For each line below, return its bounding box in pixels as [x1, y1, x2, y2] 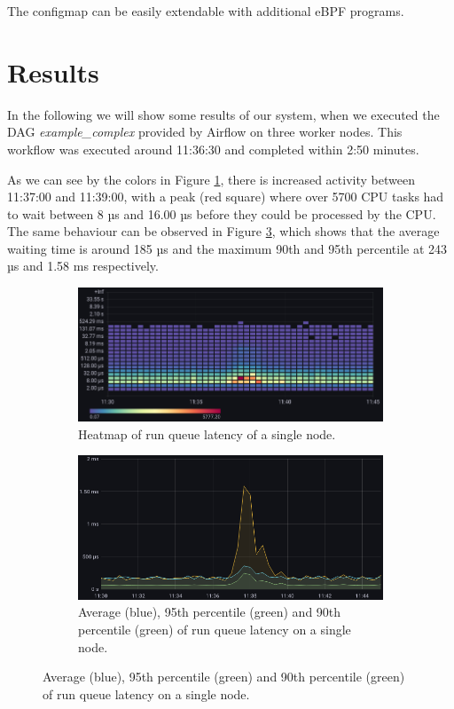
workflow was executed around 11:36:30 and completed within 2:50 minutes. [7, 139, 419, 158]
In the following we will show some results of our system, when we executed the [7, 105, 440, 123]
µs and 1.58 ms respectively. [7, 256, 159, 275]
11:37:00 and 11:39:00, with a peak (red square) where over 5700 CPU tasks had [7, 187, 444, 206]
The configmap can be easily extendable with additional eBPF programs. [7, 2, 404, 20]
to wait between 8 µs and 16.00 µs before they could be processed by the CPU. [7, 204, 436, 223]
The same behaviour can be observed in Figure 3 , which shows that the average [7, 222, 440, 240]
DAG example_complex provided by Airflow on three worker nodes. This [7, 122, 403, 141]
